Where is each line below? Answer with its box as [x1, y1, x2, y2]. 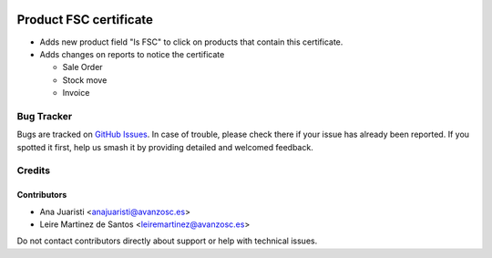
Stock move [62, 74, 108, 86]
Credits [16, 164, 50, 177]
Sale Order [62, 62, 104, 73]
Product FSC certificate [16, 12, 154, 27]
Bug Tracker [16, 109, 73, 122]
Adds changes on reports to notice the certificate [39, 48, 225, 59]
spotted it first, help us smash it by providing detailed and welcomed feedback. [16, 141, 313, 152]
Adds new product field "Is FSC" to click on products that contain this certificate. [39, 36, 343, 47]
